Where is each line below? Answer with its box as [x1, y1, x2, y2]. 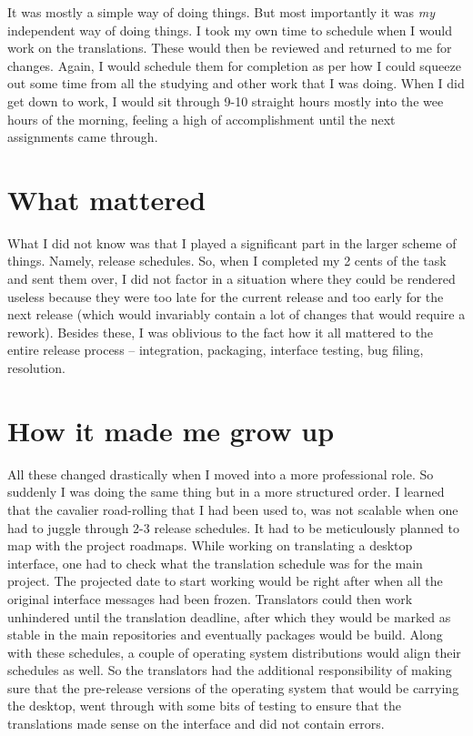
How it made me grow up [7, 411, 335, 449]
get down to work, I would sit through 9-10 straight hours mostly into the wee [7, 91, 444, 110]
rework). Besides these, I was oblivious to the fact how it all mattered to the [7, 322, 434, 341]
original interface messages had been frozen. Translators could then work [7, 589, 413, 608]
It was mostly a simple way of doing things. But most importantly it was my [7, 3, 436, 21]
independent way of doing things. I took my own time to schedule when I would [7, 20, 452, 39]
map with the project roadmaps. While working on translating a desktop [7, 536, 413, 555]
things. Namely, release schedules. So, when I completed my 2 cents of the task [7, 251, 447, 270]
